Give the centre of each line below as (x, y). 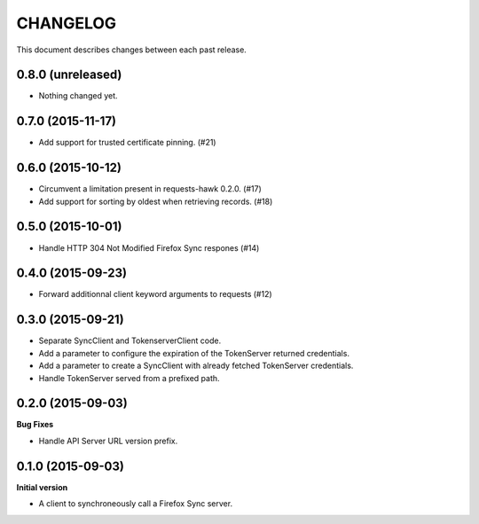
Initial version (42, 487)
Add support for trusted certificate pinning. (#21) (127, 143)
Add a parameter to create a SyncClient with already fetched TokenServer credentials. (196, 366)
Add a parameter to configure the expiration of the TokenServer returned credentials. (194, 353)
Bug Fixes (35, 425)
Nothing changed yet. (79, 96)
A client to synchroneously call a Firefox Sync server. (136, 504)
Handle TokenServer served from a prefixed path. (130, 378)
